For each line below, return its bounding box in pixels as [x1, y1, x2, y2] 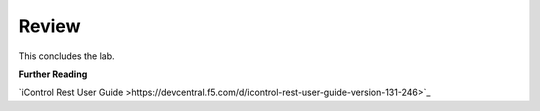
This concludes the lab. [18, 50, 115, 62]
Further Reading [18, 68, 88, 80]
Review [18, 15, 81, 37]
